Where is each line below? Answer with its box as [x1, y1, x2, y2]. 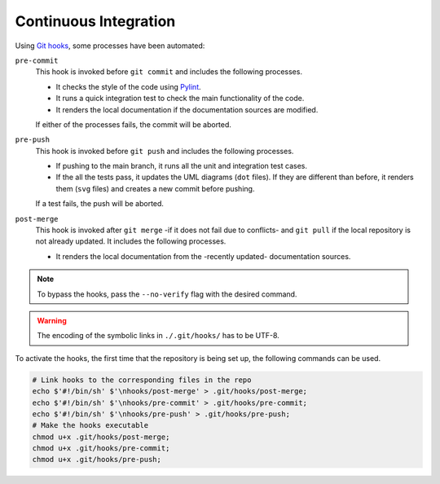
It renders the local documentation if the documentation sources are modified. [55, 104, 319, 114]
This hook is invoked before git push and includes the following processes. [35, 146, 294, 156]
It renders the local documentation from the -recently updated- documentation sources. [55, 251, 351, 261]
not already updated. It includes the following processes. [35, 236, 227, 246]
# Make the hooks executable [32, 420, 149, 430]
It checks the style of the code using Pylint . [55, 81, 201, 91]
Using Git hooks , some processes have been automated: [15, 41, 205, 51]
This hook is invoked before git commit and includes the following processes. [35, 67, 303, 77]
